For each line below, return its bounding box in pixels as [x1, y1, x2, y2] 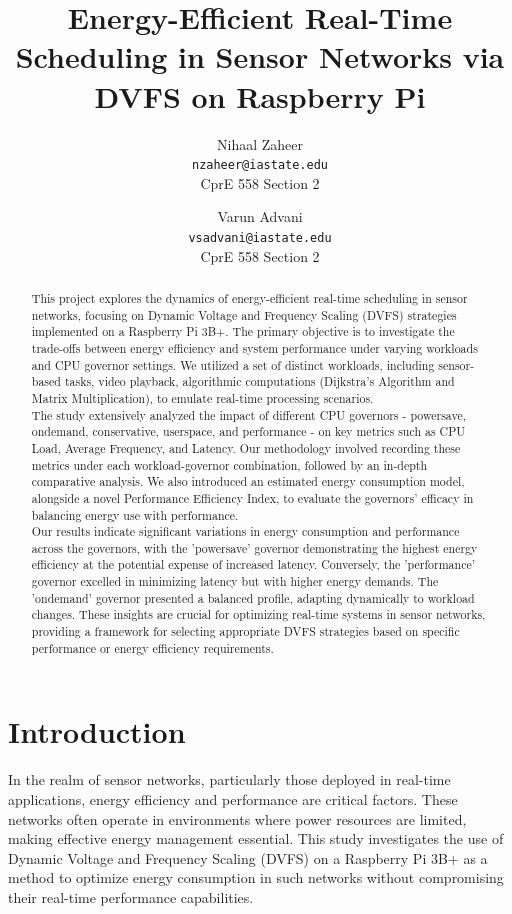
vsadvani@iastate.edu [188, 230, 332, 245]
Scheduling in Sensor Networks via [15, 36, 505, 77]
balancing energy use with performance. [31, 506, 239, 523]
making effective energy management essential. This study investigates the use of [8, 828, 504, 849]
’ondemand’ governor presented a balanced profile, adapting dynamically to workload [31, 589, 475, 606]
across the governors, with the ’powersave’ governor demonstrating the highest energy [31, 539, 478, 556]
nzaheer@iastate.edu [191, 158, 329, 173]
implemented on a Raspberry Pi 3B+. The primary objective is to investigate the [31, 323, 455, 340]
